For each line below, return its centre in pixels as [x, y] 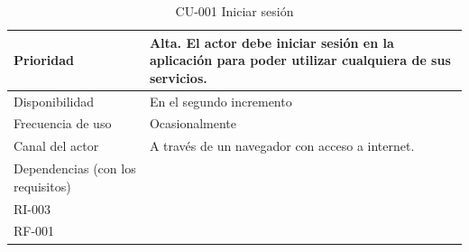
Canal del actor [56, 146]
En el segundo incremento [221, 101]
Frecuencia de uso [63, 123]
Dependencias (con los [75, 168]
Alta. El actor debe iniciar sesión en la [271, 42]
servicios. [178, 77]
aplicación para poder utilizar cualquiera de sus [300, 60]
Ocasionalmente [193, 123]
